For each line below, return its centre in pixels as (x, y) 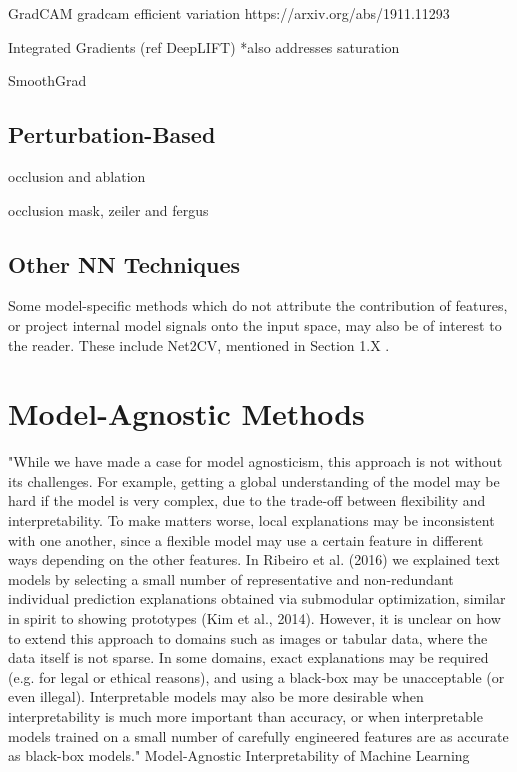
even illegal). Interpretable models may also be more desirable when (216, 696)
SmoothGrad (47, 80)
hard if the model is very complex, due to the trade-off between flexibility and (247, 500)
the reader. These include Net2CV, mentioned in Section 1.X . (199, 344)
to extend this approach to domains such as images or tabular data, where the (248, 637)
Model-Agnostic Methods (186, 413)
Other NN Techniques (124, 263)
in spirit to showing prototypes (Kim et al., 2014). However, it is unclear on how (254, 618)
